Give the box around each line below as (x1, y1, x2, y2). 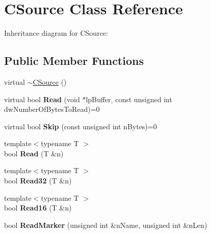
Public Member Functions (4, 53, 144, 68)
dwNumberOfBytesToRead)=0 (4, 104, 100, 114)
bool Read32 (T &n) (4, 175, 72, 186)
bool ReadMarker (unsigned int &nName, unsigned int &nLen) (4, 219, 207, 230)
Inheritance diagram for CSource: (4, 28, 108, 38)
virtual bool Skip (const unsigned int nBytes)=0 (4, 121, 157, 131)
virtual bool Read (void (4, 93, 80, 104)
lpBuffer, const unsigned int (86, 93, 172, 104)
